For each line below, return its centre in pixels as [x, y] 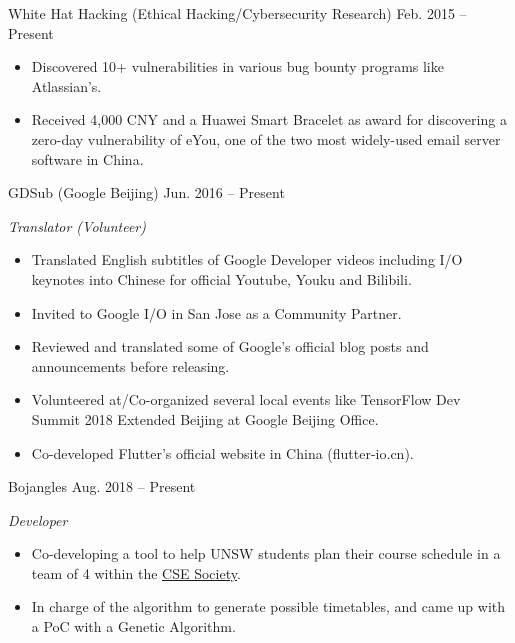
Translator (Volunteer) [77, 225]
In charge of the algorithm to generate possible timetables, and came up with [268, 606]
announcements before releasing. [130, 365]
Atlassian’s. [66, 85]
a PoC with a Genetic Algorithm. [133, 626]
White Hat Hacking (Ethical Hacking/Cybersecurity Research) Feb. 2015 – [237, 13]
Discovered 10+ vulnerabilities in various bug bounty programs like [237, 66]
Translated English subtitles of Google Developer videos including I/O [247, 259]
